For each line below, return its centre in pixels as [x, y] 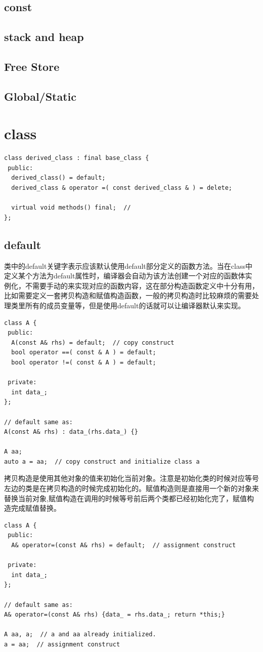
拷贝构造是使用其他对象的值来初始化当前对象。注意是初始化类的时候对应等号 [131, 478]
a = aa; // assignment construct [62, 644]
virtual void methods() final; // [71, 208]
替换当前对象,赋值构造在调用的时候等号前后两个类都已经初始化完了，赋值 [125, 498]
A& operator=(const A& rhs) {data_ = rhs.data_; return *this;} [115, 615]
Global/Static [40, 96]
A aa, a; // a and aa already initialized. [80, 635]
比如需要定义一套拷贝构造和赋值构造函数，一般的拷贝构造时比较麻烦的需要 [128, 295]
